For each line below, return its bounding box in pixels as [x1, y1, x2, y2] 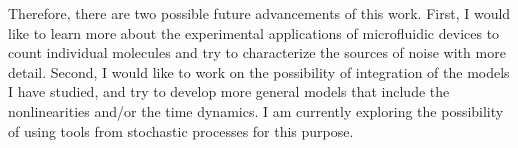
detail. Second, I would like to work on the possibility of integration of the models [8, 61, 510, 82]
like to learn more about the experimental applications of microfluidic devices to [8, 22, 500, 43]
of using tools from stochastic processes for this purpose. [8, 120, 354, 141]
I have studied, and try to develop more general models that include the [8, 81, 450, 102]
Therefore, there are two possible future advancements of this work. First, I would [8, 3, 511, 23]
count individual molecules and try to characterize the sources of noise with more [8, 42, 506, 63]
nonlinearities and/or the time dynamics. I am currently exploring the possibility [8, 100, 504, 121]
